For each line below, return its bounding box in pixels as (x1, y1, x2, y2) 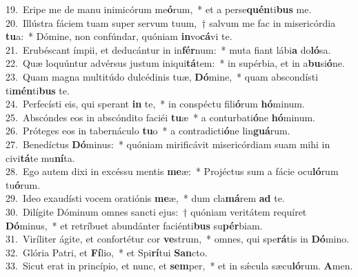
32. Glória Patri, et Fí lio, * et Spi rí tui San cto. (6, 245, 208, 259)
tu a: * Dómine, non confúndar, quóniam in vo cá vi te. (6, 29, 232, 43)
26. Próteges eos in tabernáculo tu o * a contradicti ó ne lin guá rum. (6, 123, 290, 138)
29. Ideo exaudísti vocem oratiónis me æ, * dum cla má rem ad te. (6, 191, 285, 205)
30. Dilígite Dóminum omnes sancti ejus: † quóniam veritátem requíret (6, 204, 307, 218)
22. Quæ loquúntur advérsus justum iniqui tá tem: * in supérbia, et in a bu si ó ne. (6, 56, 345, 70)
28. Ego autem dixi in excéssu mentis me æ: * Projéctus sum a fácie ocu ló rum (6, 164, 339, 178)
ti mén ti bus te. (6, 83, 70, 97)
